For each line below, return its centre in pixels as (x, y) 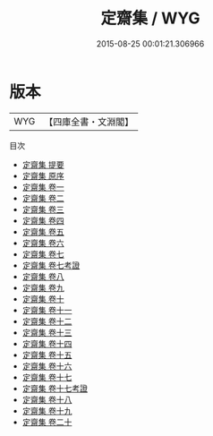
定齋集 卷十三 (47, 332)
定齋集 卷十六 (47, 366)
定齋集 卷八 (43, 276)
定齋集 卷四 (43, 220)
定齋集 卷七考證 (51, 265)
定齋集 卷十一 (47, 310)
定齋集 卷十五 (47, 355)
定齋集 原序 (43, 175)
